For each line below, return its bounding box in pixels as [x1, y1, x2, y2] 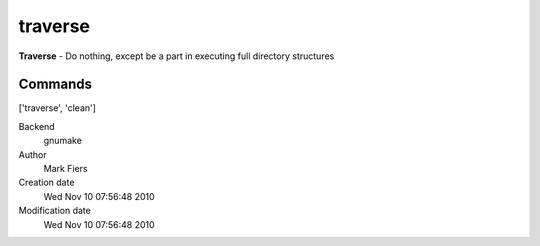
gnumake [43, 135, 82, 147]
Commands [18, 76, 93, 93]
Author [18, 148, 47, 160]
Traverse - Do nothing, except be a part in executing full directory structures [18, 50, 335, 62]
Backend [18, 120, 55, 132]
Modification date [18, 205, 92, 217]
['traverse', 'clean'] [18, 102, 97, 114]
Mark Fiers [43, 163, 89, 175]
